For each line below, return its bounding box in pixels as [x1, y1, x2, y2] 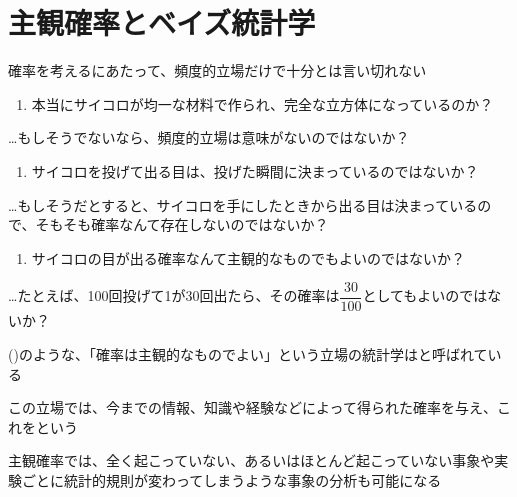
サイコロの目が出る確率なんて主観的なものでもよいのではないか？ [31, 247, 466, 268]
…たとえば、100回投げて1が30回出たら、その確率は [8, 285, 340, 306]
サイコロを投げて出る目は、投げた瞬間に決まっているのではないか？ [31, 160, 479, 181]
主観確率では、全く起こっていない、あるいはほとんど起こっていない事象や [8, 450, 495, 471]
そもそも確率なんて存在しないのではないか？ [35, 214, 329, 235]
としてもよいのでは [362, 285, 488, 306]
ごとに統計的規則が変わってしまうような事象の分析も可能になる [21, 469, 442, 490]
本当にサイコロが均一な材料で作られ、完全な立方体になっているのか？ [31, 93, 494, 114]
